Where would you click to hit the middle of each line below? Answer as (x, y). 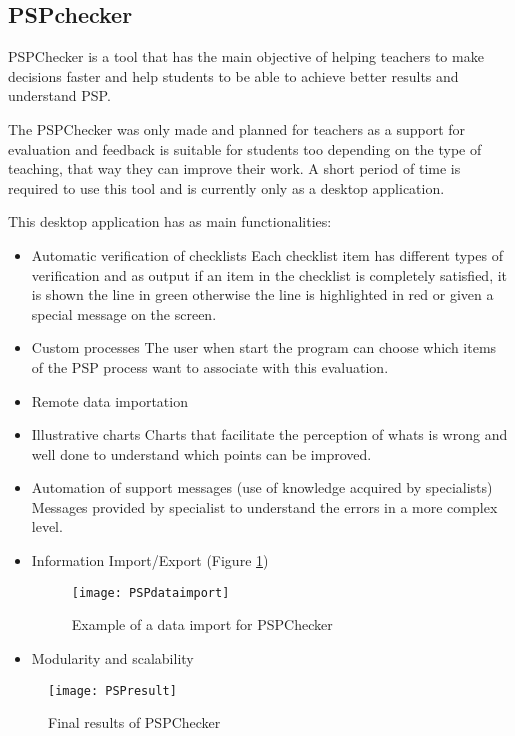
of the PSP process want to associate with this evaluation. (210, 366)
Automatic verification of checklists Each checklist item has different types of (267, 254)
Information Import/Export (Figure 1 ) (150, 560)
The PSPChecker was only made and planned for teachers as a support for (237, 128)
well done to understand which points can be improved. (201, 453)
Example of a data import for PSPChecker (202, 624)
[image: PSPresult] (112, 690)
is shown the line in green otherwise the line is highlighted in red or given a (262, 294)
